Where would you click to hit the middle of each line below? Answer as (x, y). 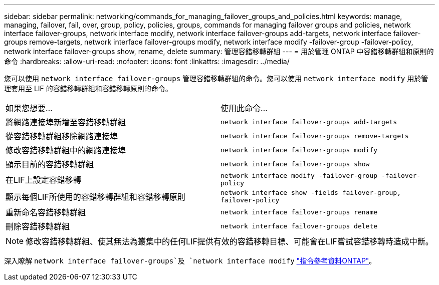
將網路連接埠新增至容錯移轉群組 (66, 122)
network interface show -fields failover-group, (311, 193)
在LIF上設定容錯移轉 (43, 180)
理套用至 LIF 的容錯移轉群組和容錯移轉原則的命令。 (88, 88)
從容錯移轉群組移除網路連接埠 (62, 136)
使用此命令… (244, 108)
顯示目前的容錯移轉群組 (50, 164)
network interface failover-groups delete (299, 226)
